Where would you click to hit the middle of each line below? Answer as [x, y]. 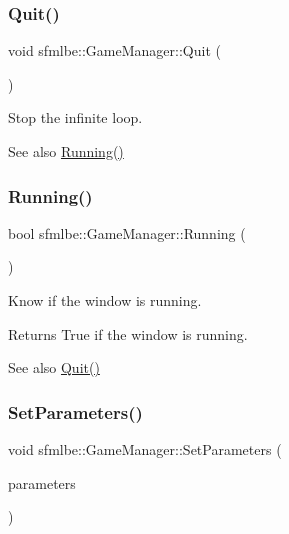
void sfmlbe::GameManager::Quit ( [114, 50]
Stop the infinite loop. [75, 117]
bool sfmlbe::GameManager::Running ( [127, 232]
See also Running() [66, 151]
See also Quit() [54, 367]
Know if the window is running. [105, 300]
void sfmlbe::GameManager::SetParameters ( [145, 449]
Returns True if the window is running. [128, 333]
